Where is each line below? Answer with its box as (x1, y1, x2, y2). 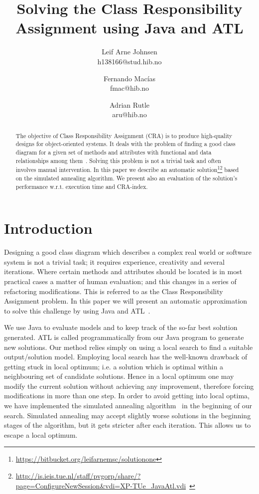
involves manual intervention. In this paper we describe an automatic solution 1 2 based (15, 164, 239, 174)
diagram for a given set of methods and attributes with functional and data (15, 148, 212, 156)
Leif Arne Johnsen (102, 46, 157, 57)
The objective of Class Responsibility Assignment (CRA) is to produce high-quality (15, 131, 233, 140)
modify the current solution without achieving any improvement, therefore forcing (4, 380, 254, 391)
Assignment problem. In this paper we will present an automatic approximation (4, 296, 248, 306)
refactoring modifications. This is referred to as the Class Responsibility (4, 286, 223, 296)
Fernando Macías (103, 73, 156, 83)
